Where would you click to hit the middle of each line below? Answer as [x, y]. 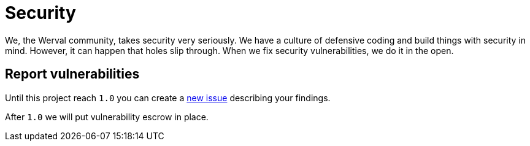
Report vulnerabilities [72, 74]
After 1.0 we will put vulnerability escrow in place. [107, 117]
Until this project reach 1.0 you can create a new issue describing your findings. [168, 98]
